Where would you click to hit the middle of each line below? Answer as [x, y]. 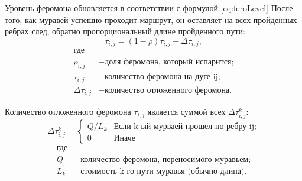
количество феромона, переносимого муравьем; [166, 160]
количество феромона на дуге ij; [163, 77]
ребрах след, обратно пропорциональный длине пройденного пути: [125, 31]
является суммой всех [186, 111]
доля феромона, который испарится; [169, 62]
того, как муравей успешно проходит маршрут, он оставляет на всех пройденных [151, 19]
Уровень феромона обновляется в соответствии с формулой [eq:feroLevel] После [149, 8]
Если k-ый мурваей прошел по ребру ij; [185, 127]
